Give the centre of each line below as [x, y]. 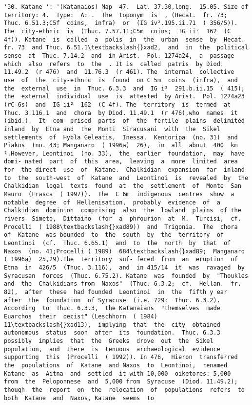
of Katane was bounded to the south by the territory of [114, 235]
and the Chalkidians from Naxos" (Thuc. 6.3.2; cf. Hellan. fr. [123, 284]
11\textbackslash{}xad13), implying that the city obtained [112, 325]
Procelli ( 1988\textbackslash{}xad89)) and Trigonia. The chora [121, 227]
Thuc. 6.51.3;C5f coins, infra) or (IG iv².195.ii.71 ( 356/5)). [121, 23]
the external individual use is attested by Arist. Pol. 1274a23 [124, 97]
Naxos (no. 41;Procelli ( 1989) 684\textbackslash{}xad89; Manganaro [124, 251]
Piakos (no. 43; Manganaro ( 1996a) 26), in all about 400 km [121, 146]
